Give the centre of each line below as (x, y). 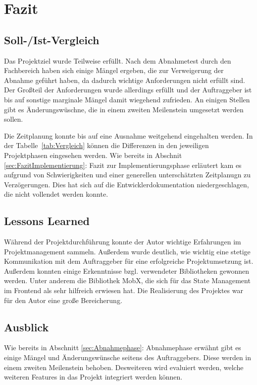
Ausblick (26, 327)
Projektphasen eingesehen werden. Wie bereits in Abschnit (93, 155)
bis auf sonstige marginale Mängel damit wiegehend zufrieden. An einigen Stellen (127, 99)
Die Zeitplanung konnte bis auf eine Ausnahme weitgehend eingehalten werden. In (128, 135)
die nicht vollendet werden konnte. (56, 194)
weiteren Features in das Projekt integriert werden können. (93, 377)
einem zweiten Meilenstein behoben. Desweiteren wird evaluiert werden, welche (124, 367)
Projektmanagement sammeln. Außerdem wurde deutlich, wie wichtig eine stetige (127, 251)
